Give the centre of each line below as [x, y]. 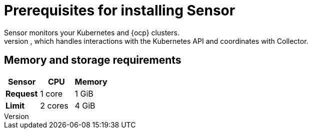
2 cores [54, 105]
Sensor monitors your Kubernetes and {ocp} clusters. [92, 32]
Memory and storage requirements [93, 60]
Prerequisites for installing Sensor [120, 10]
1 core [51, 93]
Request [22, 93]
